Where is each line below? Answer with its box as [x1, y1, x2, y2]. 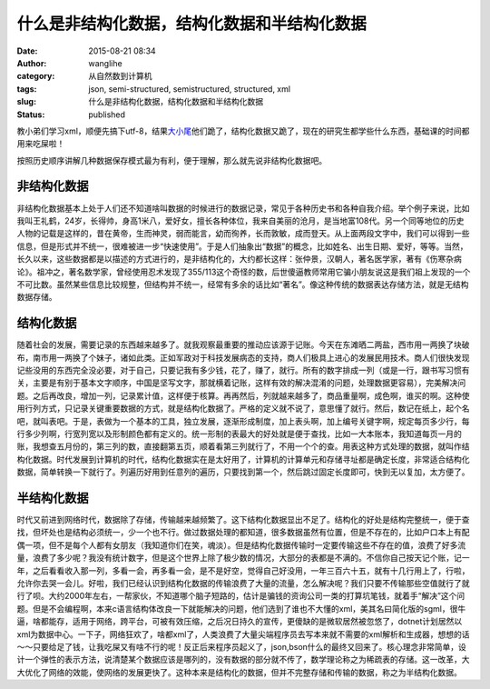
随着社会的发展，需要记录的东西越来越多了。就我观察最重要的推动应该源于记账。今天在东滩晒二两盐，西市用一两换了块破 [16, 339, 470, 350]
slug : [16, 96, 36, 107]
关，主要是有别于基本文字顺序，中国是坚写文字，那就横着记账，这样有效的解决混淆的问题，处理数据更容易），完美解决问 [16, 377, 466, 388]
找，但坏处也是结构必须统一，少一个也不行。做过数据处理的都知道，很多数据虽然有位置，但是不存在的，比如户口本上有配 [16, 527, 470, 538]
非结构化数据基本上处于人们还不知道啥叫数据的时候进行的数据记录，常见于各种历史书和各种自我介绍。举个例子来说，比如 [16, 203, 470, 214]
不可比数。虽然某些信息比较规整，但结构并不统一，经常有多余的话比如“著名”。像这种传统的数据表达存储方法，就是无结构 [16, 278, 469, 290]
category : [16, 71, 55, 82]
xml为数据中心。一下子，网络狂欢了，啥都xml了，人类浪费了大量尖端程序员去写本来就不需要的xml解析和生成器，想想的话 [16, 628, 470, 640]
